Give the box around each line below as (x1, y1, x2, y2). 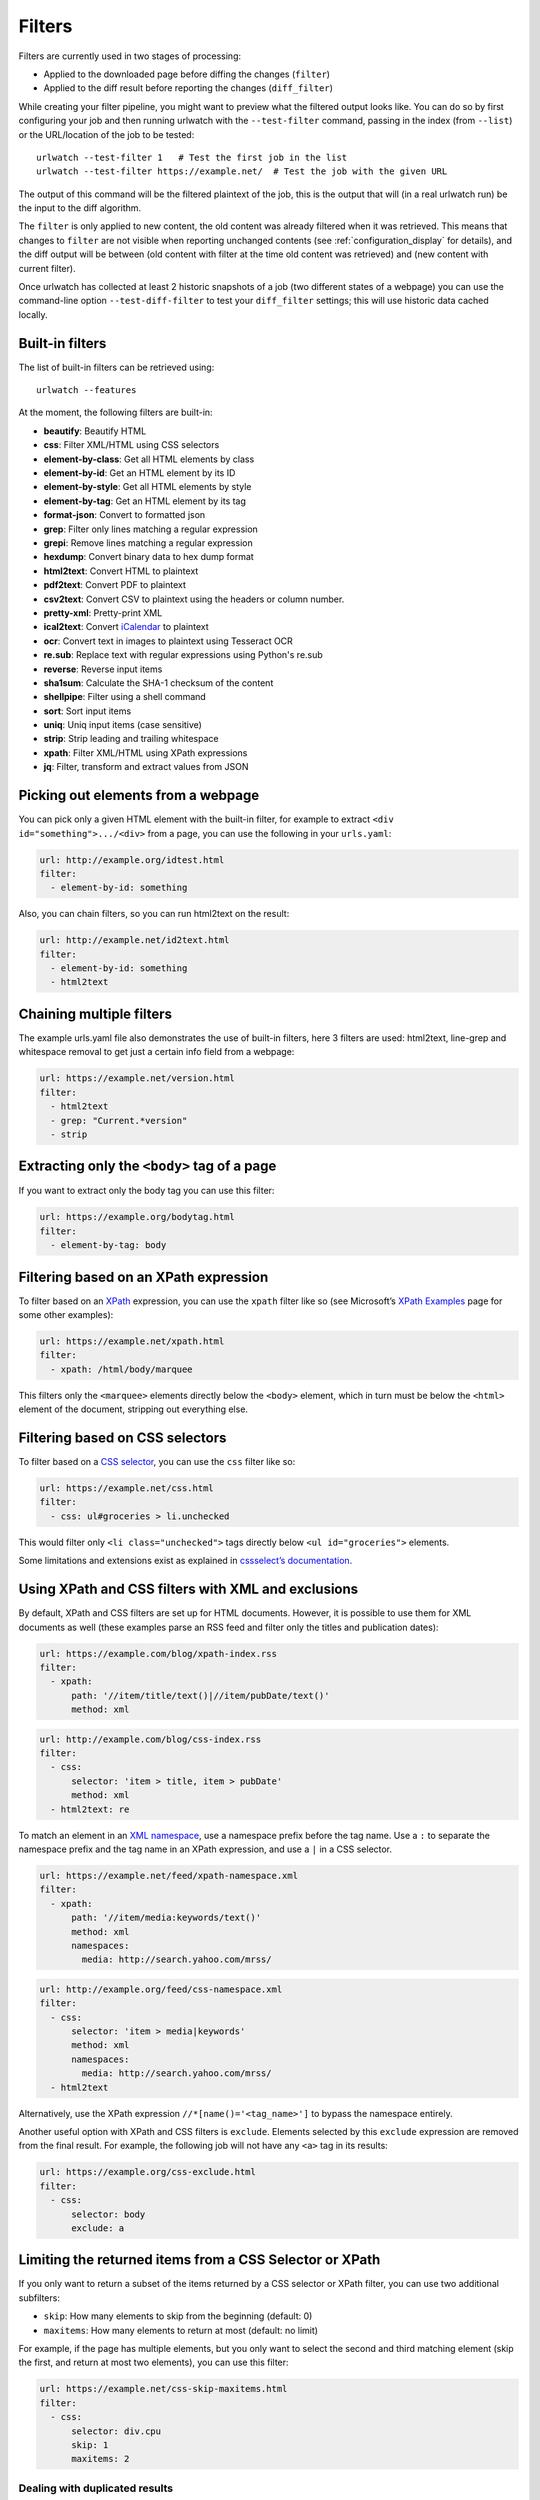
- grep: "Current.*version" (50, 1115, 188, 1126)
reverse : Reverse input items (43, 663, 163, 675)
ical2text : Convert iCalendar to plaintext (43, 621, 209, 633)
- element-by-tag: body (50, 1240, 167, 1251)
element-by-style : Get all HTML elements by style (43, 481, 252, 493)
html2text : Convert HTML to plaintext (43, 565, 199, 577)
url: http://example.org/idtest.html (39, 854, 225, 865)
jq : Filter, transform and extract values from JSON (43, 761, 249, 773)
